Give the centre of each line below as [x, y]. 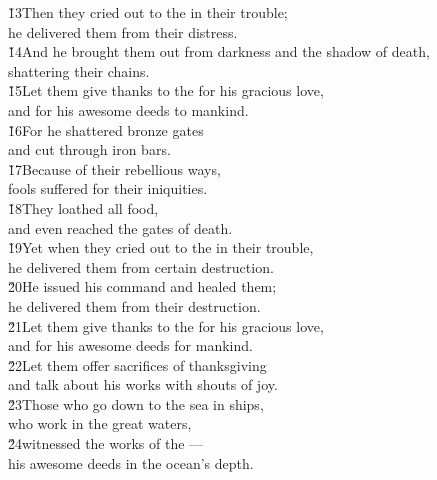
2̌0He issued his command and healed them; [142, 286]
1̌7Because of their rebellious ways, [114, 168]
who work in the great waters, [100, 423]
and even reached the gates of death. [120, 227]
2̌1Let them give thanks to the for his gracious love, [166, 325]
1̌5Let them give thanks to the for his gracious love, [166, 90]
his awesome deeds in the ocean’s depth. [131, 462]
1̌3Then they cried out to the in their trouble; [148, 12]
